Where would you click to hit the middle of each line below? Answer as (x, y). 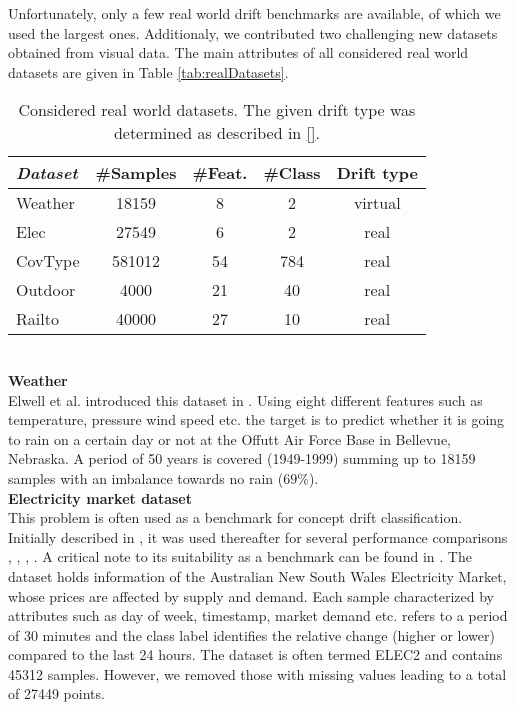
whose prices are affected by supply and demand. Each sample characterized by (251, 595)
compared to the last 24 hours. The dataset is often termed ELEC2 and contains (255, 654)
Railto (37, 319)
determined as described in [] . (216, 133)
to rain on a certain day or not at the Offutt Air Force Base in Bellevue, (230, 438)
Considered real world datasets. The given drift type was (217, 110)
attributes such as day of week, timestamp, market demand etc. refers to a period (258, 615)
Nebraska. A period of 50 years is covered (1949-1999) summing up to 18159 (242, 458)
